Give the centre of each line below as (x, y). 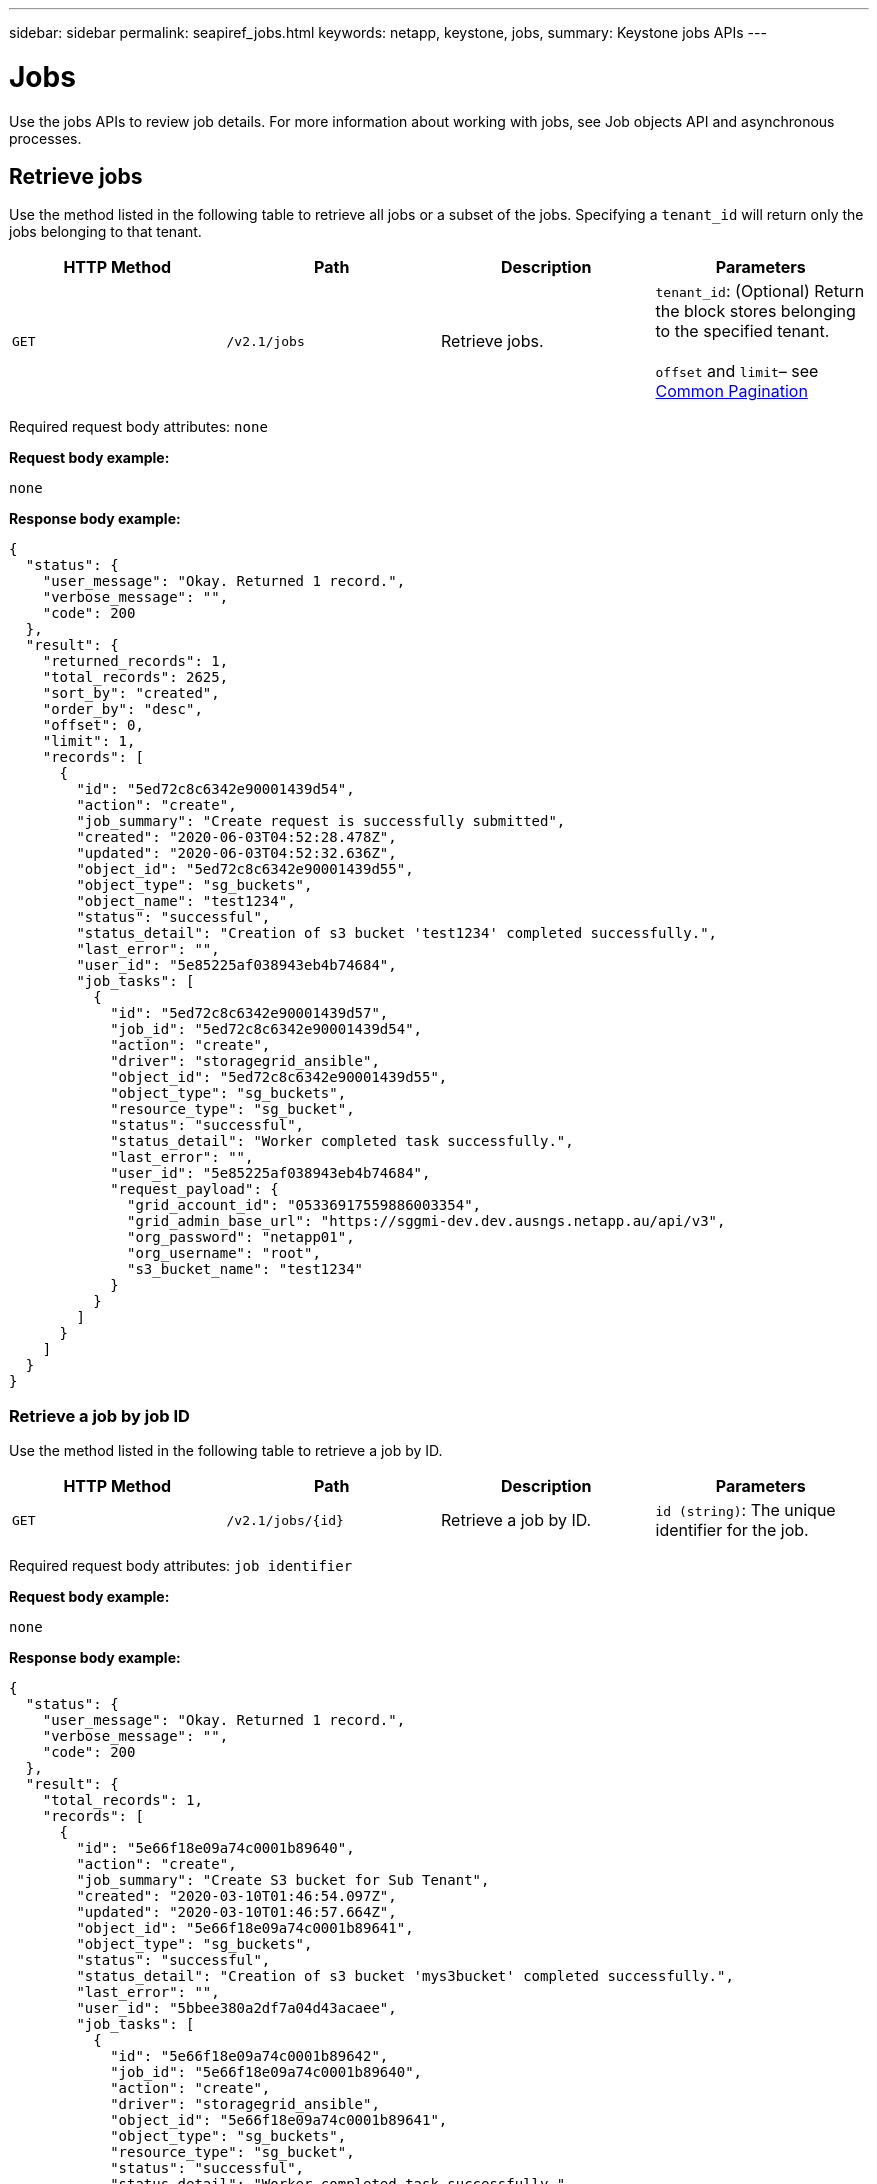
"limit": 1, (89, 741)
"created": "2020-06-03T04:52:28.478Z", (236, 837)
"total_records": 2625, (135, 677)
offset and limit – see (737, 371)
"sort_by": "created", (131, 693)
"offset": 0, (93, 725)
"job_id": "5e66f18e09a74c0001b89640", (266, 2072)
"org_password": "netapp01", (241, 1237)
